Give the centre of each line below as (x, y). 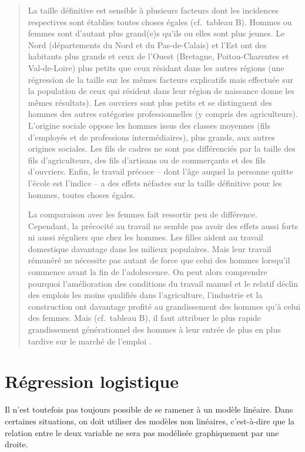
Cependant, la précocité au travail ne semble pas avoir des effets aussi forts (163, 225)
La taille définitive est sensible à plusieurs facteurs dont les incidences (153, 10)
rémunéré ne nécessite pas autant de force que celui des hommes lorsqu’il (159, 260)
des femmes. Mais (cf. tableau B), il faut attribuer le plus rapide (144, 318)
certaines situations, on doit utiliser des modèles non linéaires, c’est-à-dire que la (150, 421)
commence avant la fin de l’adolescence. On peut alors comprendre (148, 272)
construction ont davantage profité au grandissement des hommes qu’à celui (164, 306)
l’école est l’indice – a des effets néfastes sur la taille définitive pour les (155, 183)
